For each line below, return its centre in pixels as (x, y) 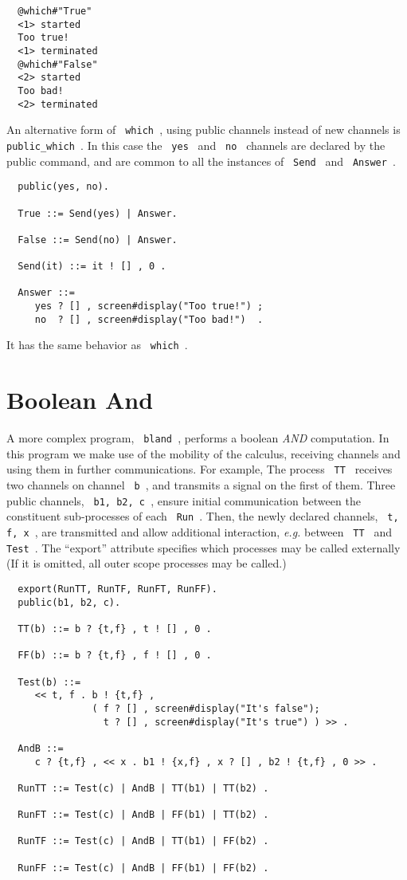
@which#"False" (58, 64)
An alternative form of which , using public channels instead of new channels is (203, 130)
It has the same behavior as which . (97, 345)
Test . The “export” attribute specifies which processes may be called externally (203, 547)
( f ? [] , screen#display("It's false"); (206, 708)
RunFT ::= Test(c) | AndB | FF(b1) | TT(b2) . (143, 815)
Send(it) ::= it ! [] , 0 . (92, 267)
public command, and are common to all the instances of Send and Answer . (201, 161)
